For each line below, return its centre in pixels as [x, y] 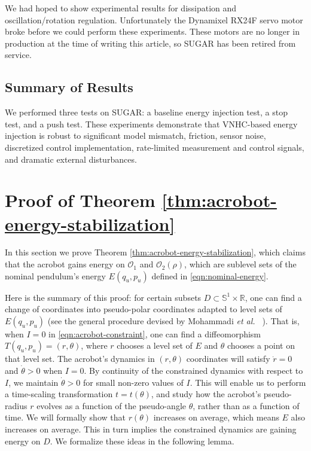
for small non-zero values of [133, 382]
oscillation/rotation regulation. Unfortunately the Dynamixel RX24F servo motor [154, 19]
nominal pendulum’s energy [55, 275]
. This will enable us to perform [248, 382]
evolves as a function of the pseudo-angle [112, 405]
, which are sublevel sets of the [240, 264]
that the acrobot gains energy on [65, 264]
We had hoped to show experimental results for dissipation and [121, 8]
